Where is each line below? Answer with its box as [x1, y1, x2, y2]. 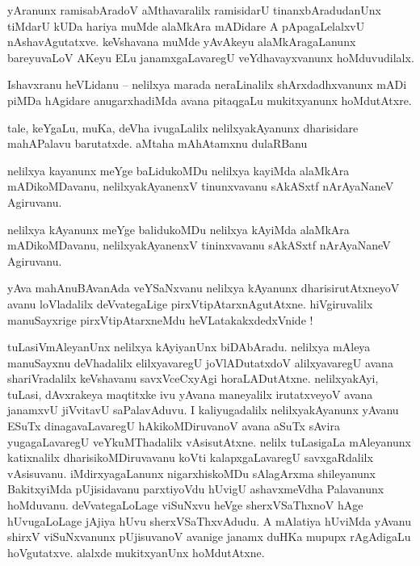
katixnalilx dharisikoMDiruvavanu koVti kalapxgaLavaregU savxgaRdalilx [7, 449, 373, 466]
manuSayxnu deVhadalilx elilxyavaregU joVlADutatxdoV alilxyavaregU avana [7, 354, 393, 371]
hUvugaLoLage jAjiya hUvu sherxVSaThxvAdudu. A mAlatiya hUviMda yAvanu [7, 512, 411, 529]
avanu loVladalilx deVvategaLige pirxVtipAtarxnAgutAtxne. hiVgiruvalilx [7, 295, 373, 312]
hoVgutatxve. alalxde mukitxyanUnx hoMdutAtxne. [7, 543, 265, 560]
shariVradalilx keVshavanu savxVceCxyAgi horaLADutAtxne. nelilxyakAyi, [7, 370, 379, 387]
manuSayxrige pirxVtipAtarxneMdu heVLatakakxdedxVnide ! [7, 311, 313, 328]
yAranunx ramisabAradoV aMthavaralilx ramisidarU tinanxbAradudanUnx [7, 2, 381, 18]
